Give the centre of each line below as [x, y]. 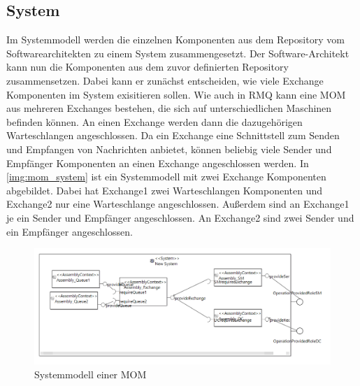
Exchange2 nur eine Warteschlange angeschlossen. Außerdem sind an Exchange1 [178, 204]
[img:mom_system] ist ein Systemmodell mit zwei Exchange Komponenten [166, 177]
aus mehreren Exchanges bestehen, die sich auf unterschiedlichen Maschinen [169, 108]
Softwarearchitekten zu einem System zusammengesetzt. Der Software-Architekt [178, 53]
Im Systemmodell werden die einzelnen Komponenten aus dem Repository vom [175, 40]
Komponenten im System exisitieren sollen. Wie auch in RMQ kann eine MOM [176, 94]
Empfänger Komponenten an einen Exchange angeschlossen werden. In [158, 163]
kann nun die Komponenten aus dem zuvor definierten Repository [147, 67]
